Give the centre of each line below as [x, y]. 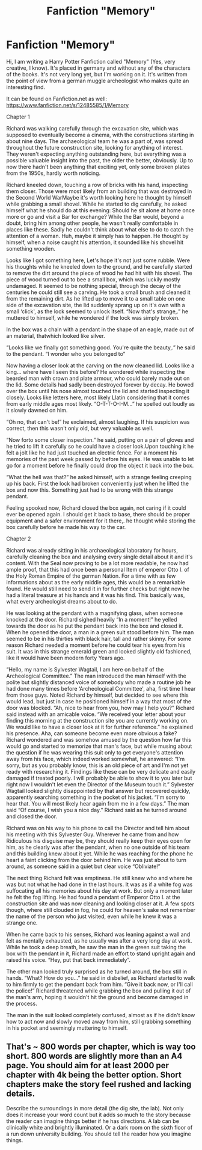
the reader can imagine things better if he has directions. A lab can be [93, 1121]
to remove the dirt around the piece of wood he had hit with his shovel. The [99, 273]
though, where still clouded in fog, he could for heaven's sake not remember [101, 910]
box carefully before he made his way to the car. [66, 527]
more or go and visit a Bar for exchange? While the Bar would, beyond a [95, 216]
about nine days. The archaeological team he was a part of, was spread [95, 141]
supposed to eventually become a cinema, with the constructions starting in [100, 135]
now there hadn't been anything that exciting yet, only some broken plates [98, 167]
